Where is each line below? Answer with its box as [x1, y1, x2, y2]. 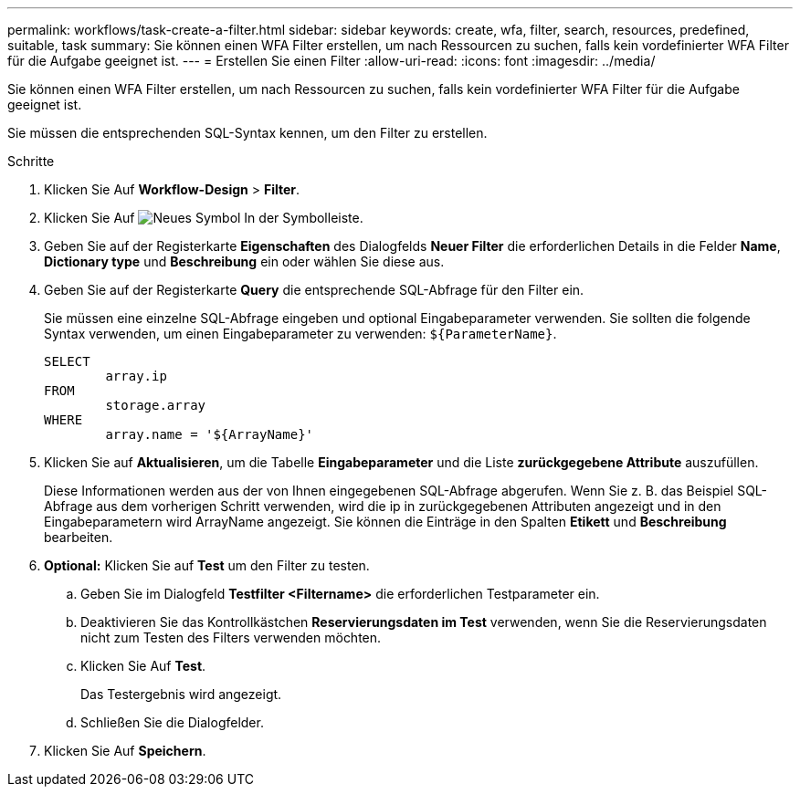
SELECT [44, 354, 90, 369]
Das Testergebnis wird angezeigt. [80, 686, 282, 702]
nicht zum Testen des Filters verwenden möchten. [80, 630, 382, 645]
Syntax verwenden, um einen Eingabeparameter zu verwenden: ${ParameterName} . [44, 326, 557, 341]
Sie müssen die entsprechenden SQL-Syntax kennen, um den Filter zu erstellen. [7, 125, 488, 141]
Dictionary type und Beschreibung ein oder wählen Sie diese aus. [44, 254, 445, 269]
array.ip [105, 369, 167, 383]
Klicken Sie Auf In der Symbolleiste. [44, 210, 363, 225]
